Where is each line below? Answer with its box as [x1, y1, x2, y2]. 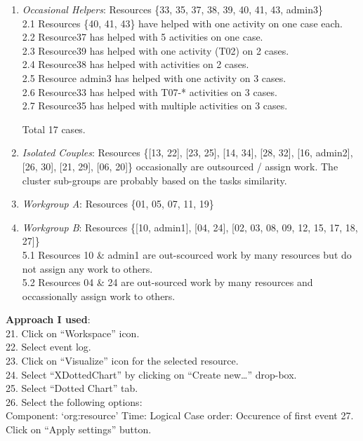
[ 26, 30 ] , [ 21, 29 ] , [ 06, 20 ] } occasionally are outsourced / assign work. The [22, 158, 338, 173]
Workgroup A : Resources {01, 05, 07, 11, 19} [22, 196, 214, 211]
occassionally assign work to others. [22, 288, 176, 303]
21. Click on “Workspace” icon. [6, 325, 140, 340]
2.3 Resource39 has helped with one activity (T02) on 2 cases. [22, 43, 289, 57]
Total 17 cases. [22, 121, 86, 136]
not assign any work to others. [22, 261, 153, 276]
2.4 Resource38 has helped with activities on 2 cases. [22, 57, 249, 72]
